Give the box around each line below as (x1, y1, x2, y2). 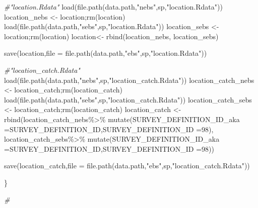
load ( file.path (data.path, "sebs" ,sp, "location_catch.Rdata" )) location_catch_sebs (4, 94, 252, 105)
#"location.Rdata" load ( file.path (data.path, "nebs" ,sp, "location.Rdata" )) (4, 2, 223, 12)
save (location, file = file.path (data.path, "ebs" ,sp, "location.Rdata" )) (4, 48, 207, 58)
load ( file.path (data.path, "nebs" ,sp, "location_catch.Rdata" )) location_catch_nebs (4, 74, 254, 85)
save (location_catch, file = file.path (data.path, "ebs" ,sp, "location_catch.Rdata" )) (4, 160, 250, 171)
